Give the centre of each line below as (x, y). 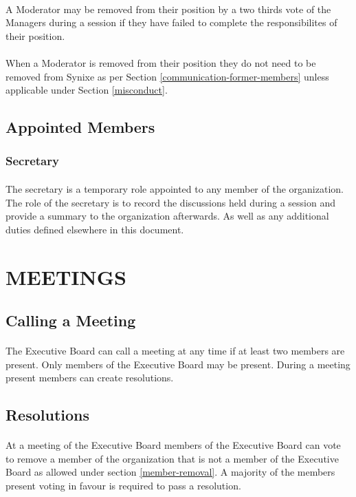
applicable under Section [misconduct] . (87, 90)
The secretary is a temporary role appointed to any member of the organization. (175, 188)
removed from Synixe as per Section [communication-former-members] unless (167, 76)
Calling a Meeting (71, 320)
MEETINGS (66, 276)
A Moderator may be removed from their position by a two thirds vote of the (168, 9)
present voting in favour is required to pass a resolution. (123, 486)
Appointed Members (80, 127)
